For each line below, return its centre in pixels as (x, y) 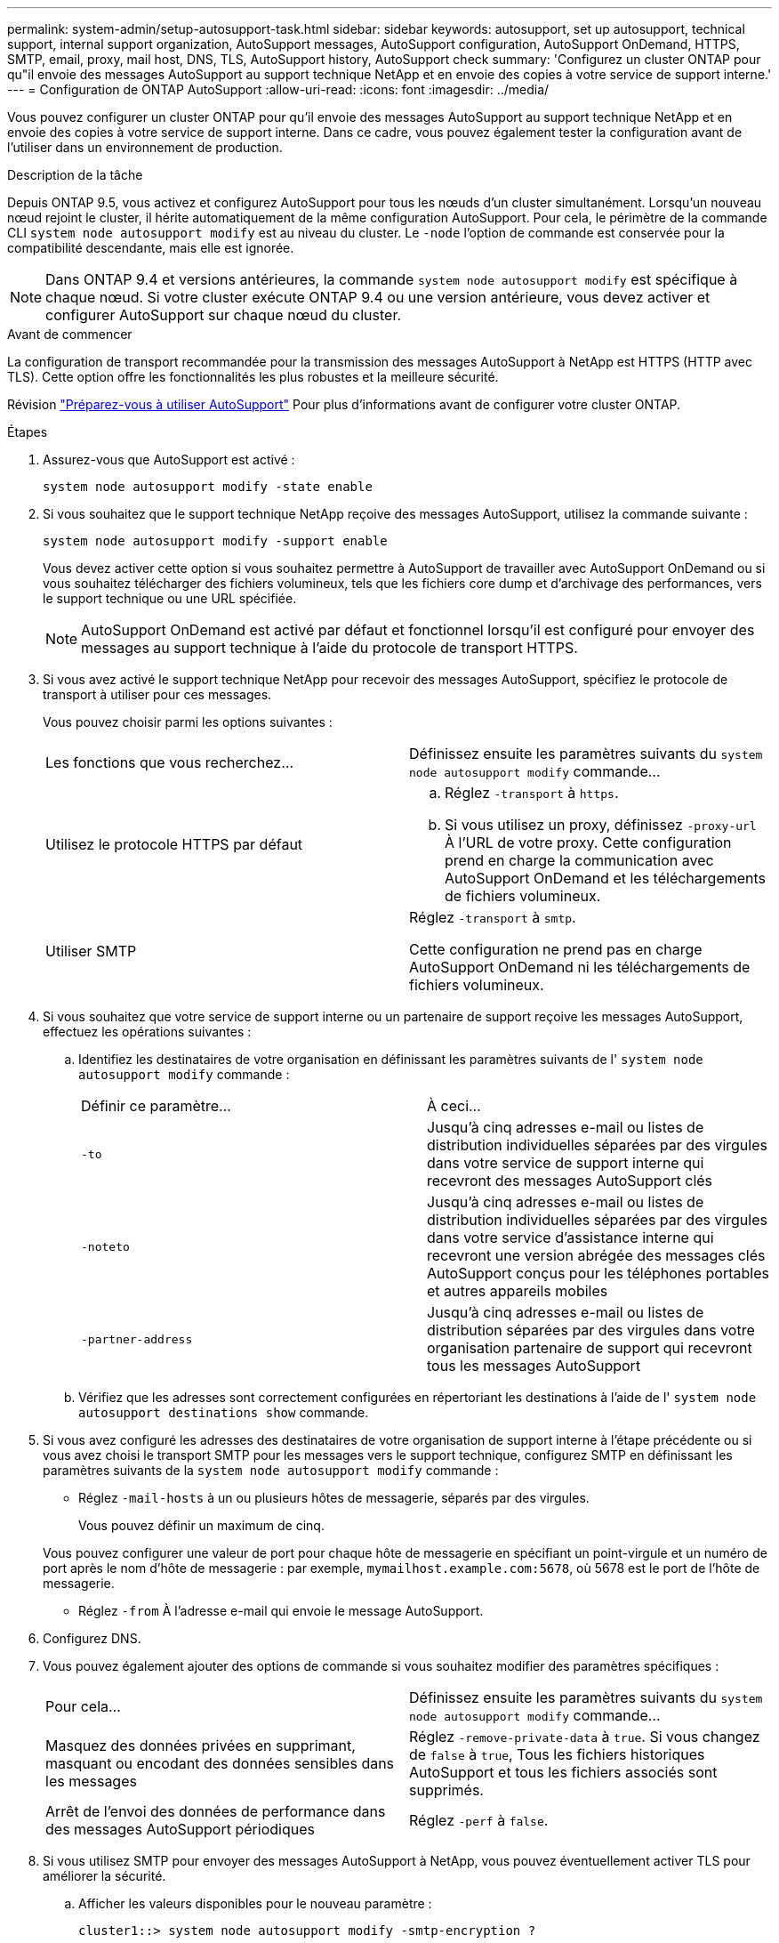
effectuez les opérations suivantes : (147, 1032)
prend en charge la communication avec (579, 860)
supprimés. (446, 1790)
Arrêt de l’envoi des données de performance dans (216, 1811)
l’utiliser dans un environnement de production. (145, 147)
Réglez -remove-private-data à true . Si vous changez (585, 1737)
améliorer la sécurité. (104, 1876)
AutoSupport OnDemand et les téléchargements (606, 878)
